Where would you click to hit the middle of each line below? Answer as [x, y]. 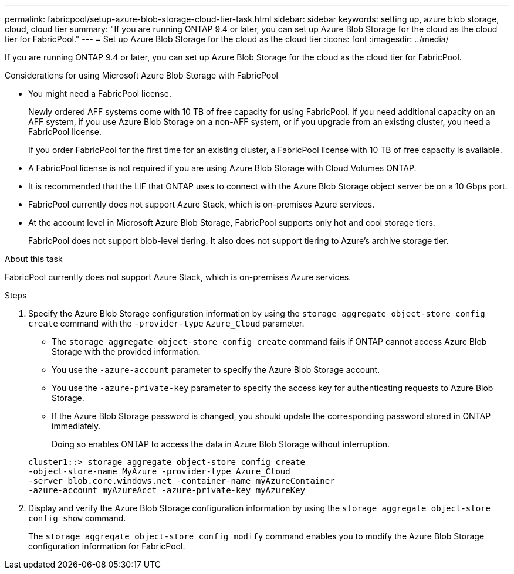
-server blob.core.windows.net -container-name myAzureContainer [182, 481]
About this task [34, 259]
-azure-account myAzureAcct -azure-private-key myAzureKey [167, 490]
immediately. [76, 426]
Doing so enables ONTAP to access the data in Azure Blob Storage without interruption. [221, 444]
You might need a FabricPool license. [100, 94]
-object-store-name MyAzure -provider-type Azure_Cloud [159, 471]
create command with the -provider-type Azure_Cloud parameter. [166, 323]
